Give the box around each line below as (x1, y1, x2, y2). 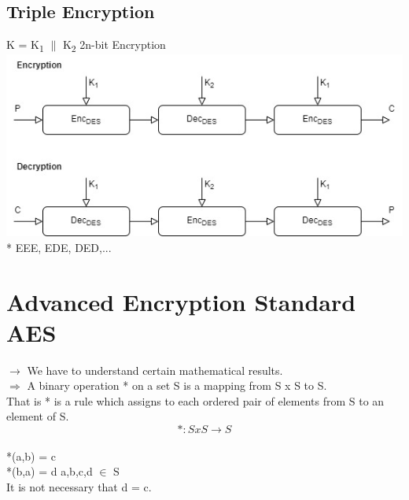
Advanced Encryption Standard (6, 285, 356, 317)
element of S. (6, 408, 69, 424)
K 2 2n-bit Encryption (62, 36, 166, 54)
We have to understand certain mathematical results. (27, 361, 283, 378)
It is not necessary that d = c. (6, 478, 152, 494)
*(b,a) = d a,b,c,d (6, 463, 93, 480)
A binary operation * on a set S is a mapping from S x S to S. (27, 377, 327, 394)
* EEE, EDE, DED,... (6, 239, 112, 255)
